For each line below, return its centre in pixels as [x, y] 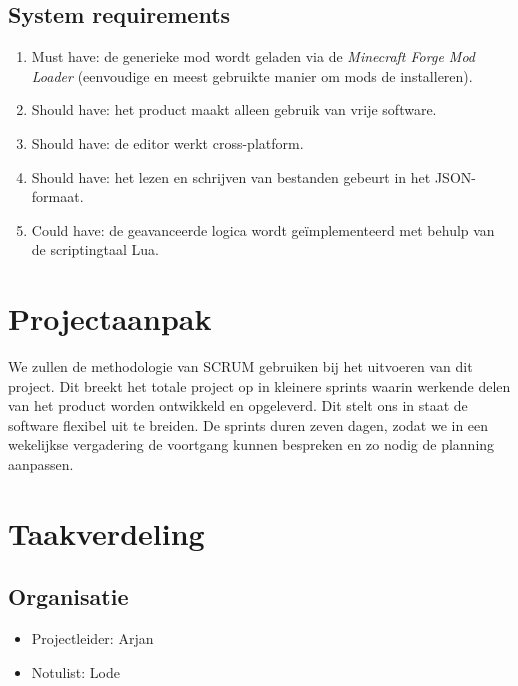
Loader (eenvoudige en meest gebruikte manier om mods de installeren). [252, 75]
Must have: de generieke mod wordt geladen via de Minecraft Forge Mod [253, 56]
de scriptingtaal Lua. [95, 249]
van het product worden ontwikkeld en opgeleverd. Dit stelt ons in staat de [238, 405]
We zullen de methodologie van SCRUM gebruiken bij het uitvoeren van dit [240, 366]
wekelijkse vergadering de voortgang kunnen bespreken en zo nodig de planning [251, 444]
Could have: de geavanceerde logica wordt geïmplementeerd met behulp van [263, 229]
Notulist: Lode [75, 671]
